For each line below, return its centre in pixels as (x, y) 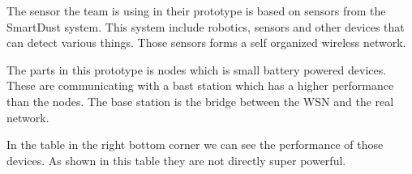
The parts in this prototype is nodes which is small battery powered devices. (197, 69)
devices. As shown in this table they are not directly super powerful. (176, 160)
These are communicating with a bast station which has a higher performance (200, 85)
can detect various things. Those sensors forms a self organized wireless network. (206, 42)
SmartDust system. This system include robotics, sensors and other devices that (206, 26)
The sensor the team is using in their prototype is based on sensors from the (196, 11)
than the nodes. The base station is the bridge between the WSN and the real (200, 101)
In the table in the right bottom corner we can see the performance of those (195, 144)
